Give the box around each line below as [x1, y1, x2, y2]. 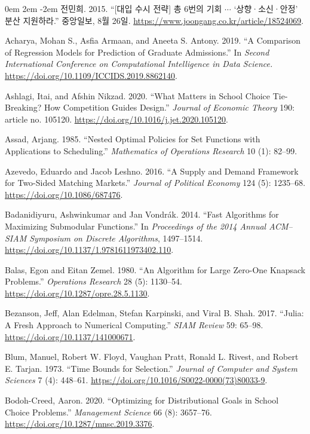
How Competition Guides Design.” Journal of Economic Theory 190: [44, 101, 295, 114]
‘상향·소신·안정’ [234, 2, 298, 14]
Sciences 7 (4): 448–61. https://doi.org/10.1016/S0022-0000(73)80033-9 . [5, 374, 268, 386]
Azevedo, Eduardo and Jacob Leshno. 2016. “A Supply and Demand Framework [5, 164, 299, 177]
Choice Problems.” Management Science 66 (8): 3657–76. [5, 405, 212, 418]
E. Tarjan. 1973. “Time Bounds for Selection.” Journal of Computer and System [5, 362, 297, 374]
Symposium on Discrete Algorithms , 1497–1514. [29, 231, 203, 244]
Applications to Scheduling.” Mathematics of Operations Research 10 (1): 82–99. [5, 144, 297, 157]
